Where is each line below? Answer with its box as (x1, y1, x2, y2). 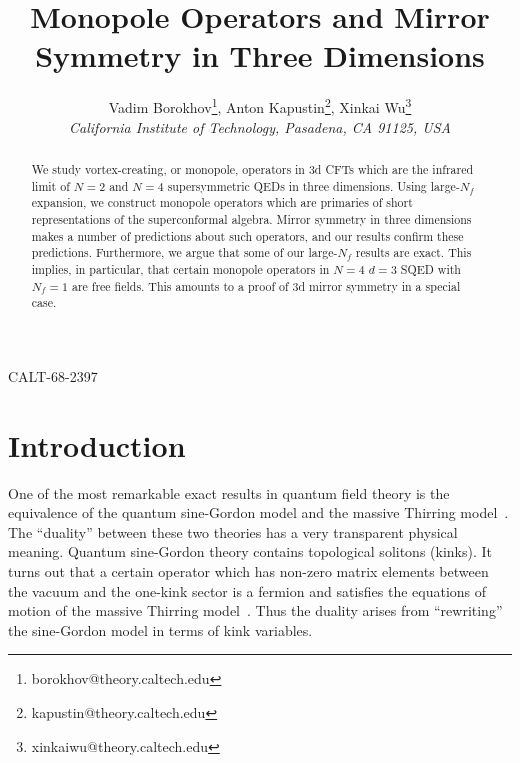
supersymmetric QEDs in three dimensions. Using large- (167, 177, 460, 194)
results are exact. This (355, 244, 472, 261)
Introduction (8, 424, 186, 465)
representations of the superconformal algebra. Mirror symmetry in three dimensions (31, 210, 472, 227)
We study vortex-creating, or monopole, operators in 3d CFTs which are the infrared (31, 160, 474, 177)
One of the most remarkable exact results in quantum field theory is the (8, 482, 450, 503)
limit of (31, 177, 70, 194)
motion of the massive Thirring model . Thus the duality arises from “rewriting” (8, 600, 503, 621)
